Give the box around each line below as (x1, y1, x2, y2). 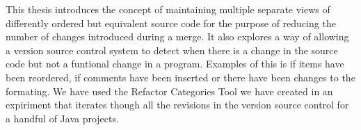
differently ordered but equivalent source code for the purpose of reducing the (6, 15, 336, 30)
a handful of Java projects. (6, 111, 119, 125)
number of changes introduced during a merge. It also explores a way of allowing (6, 29, 349, 44)
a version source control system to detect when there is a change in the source (6, 42, 338, 57)
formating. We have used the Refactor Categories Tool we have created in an (6, 83, 333, 98)
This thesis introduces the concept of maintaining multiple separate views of (6, 2, 330, 16)
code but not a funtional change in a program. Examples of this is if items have (6, 56, 344, 71)
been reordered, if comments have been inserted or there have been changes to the (6, 70, 355, 84)
